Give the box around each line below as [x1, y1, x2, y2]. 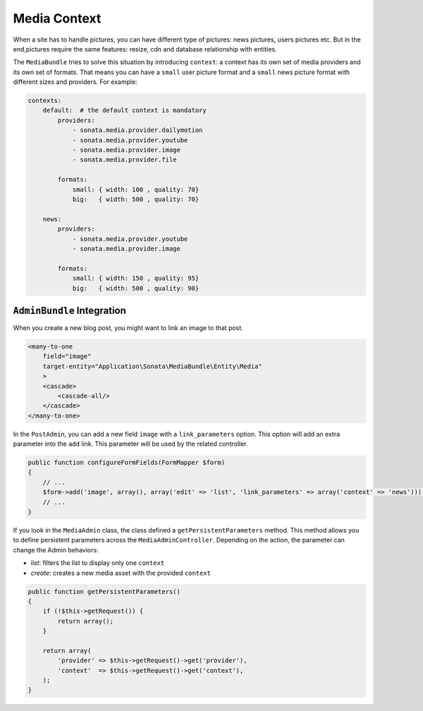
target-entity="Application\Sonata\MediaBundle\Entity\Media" [42, 362, 262, 370]
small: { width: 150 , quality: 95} [72, 274, 200, 282]
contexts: [27, 97, 62, 105]
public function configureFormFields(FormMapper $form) [27, 458, 226, 467]
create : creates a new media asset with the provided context [30, 569, 211, 577]
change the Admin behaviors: [13, 545, 99, 554]
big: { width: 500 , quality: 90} [72, 284, 200, 292]
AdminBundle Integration [13, 304, 127, 317]
